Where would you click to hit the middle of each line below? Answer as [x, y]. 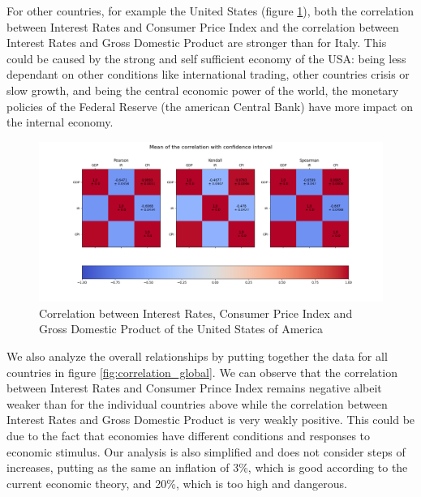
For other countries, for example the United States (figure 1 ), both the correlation [210, 11]
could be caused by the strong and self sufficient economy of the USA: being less [206, 58]
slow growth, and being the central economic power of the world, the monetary [203, 90]
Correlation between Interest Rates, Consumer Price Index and [196, 313]
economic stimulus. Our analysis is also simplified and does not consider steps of [206, 451]
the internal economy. [60, 122]
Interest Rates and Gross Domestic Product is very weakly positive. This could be [211, 420]
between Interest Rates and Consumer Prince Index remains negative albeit [194, 388]
